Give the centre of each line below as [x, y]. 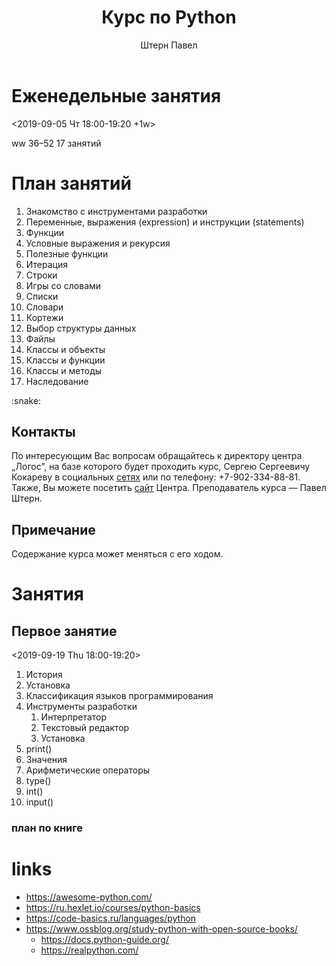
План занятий [71, 183]
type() [38, 781]
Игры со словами [63, 285]
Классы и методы [64, 370]
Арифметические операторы [88, 770]
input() [39, 802]
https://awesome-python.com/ [89, 897]
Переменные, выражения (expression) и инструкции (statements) [165, 222]
